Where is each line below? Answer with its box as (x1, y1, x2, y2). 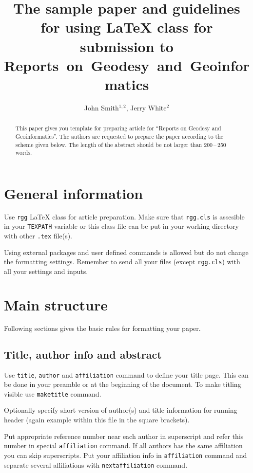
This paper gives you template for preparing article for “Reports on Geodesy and (15, 124, 221, 132)
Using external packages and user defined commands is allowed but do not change (4, 247, 249, 257)
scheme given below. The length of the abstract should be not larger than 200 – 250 (15, 140, 226, 148)
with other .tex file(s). (4, 231, 72, 241)
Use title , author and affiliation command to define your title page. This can (4, 369, 249, 380)
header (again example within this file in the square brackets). (4, 415, 190, 425)
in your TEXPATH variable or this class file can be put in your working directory (4, 221, 239, 231)
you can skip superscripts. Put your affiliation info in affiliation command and (4, 450, 247, 460)
